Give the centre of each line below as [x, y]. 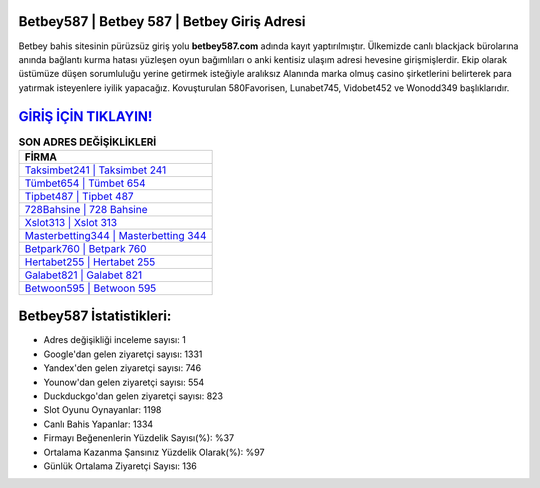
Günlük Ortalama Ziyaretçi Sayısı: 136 [120, 466]
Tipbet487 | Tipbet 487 [79, 196]
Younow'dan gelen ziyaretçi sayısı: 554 [124, 382]
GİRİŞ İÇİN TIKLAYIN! [85, 116]
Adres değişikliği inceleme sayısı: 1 [115, 340]
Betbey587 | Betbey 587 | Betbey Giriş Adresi [162, 21]
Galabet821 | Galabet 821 [83, 275]
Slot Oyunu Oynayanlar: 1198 [102, 410]
